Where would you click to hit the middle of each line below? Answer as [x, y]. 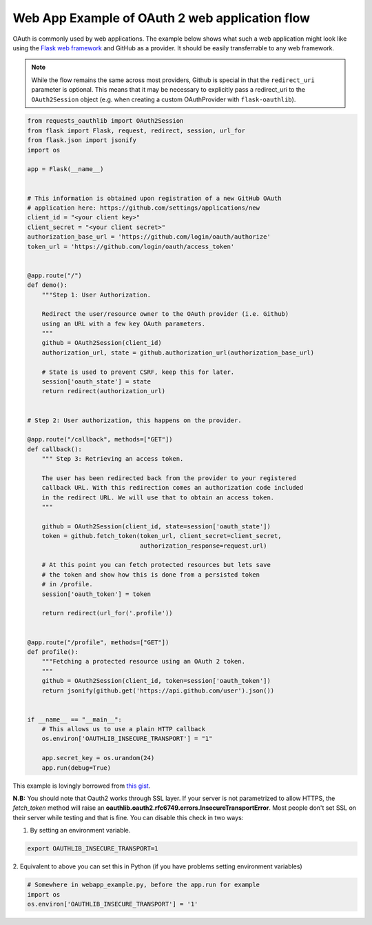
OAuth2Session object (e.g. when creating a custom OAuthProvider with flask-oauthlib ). [164, 99]
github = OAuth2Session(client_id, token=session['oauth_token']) [156, 681]
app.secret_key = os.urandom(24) [98, 758]
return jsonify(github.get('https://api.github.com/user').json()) [158, 690]
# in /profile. [67, 584]
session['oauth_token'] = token [96, 594]
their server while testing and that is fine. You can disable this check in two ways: [128, 817]
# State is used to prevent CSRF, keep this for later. [138, 372]
